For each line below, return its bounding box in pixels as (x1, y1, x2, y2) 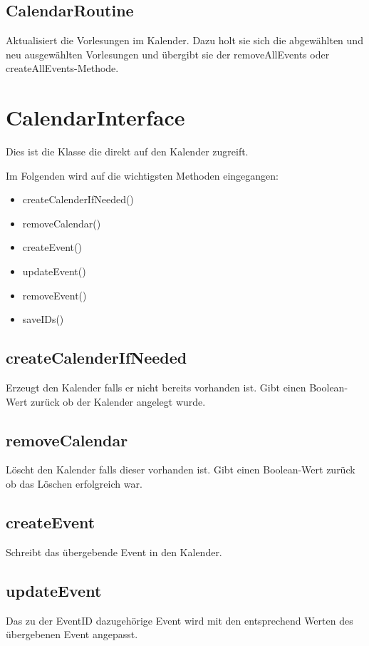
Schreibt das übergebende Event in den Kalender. (6, 544, 222, 559)
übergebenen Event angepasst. (6, 627, 138, 642)
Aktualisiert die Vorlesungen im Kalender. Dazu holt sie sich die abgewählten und (6, 33, 363, 48)
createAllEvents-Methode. (6, 61, 119, 76)
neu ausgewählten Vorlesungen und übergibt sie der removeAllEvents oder (6, 46, 330, 61)
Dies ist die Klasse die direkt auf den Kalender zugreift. (6, 144, 249, 159)
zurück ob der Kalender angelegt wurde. (31, 394, 206, 409)
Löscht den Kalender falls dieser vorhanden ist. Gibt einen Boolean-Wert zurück (6, 462, 355, 477)
